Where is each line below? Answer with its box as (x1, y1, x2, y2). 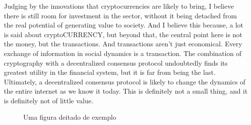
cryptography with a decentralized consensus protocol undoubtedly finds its (4, 57, 228, 68)
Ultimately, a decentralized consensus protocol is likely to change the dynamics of (4, 76, 246, 86)
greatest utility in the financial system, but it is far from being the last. (4, 67, 216, 77)
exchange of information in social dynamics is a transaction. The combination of (4, 48, 242, 58)
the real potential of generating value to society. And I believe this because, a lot (4, 20, 243, 30)
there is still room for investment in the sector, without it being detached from (4, 10, 237, 20)
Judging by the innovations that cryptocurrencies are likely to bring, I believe (4, 1, 234, 11)
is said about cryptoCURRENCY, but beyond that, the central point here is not (4, 29, 242, 39)
